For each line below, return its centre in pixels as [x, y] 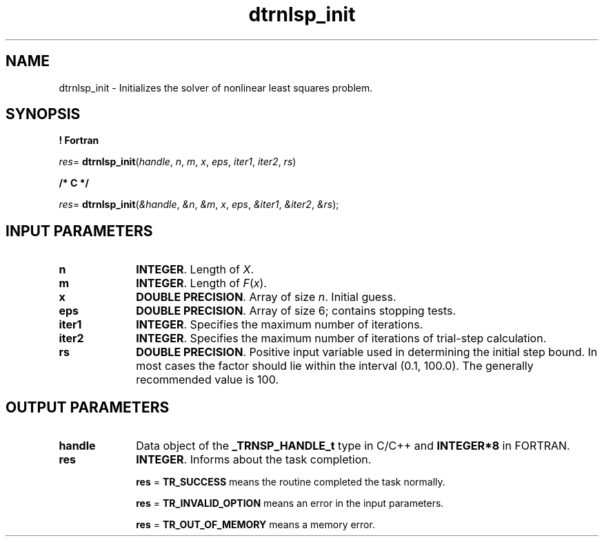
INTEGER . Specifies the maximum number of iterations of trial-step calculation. [341, 338]
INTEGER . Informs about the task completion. [254, 460]
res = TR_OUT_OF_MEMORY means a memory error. [255, 525]
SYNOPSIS [43, 114]
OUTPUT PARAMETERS [88, 407]
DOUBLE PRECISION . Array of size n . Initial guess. [266, 297]
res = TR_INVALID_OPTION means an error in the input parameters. [290, 503]
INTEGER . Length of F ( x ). [201, 283]
